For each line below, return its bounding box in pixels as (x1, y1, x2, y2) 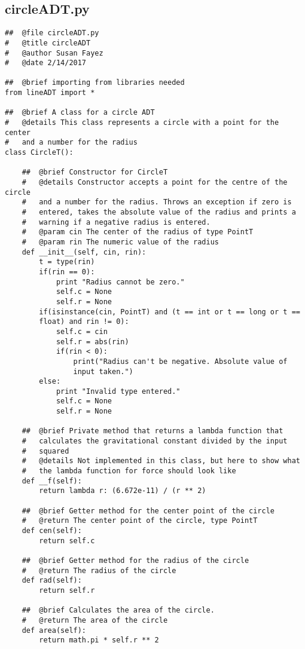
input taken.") (73, 367, 133, 376)
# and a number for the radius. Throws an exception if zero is (22, 198, 292, 207)
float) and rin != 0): (39, 317, 129, 326)
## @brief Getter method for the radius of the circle (22, 556, 249, 565)
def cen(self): (22, 526, 82, 535)
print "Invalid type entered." (56, 387, 181, 396)
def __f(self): (22, 476, 82, 485)
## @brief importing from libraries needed (5, 78, 185, 87)
